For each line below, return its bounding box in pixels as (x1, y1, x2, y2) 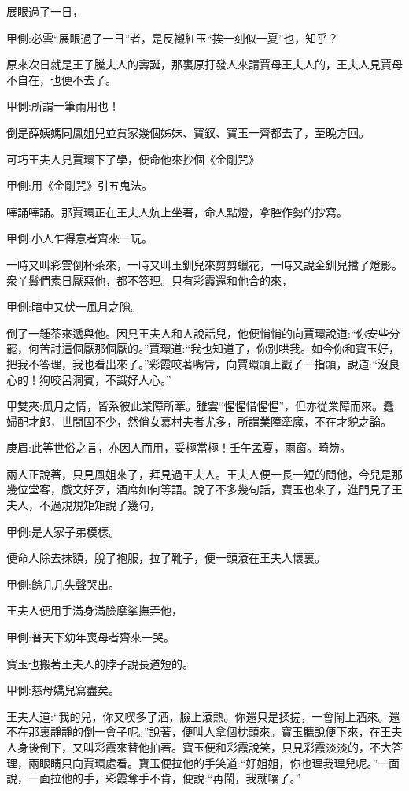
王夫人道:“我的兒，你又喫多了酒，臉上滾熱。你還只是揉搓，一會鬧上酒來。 (6, 708, 389, 724)
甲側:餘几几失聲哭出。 (6, 575, 120, 592)
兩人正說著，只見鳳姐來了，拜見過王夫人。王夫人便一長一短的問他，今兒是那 (6, 465, 403, 482)
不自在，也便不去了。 (6, 71, 116, 87)
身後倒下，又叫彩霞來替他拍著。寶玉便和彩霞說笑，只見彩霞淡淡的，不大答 (17, 739, 403, 755)
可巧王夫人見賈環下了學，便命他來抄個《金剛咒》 (6, 150, 260, 167)
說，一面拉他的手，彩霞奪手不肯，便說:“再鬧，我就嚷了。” (6, 770, 301, 786)
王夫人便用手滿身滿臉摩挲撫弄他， (6, 602, 182, 619)
